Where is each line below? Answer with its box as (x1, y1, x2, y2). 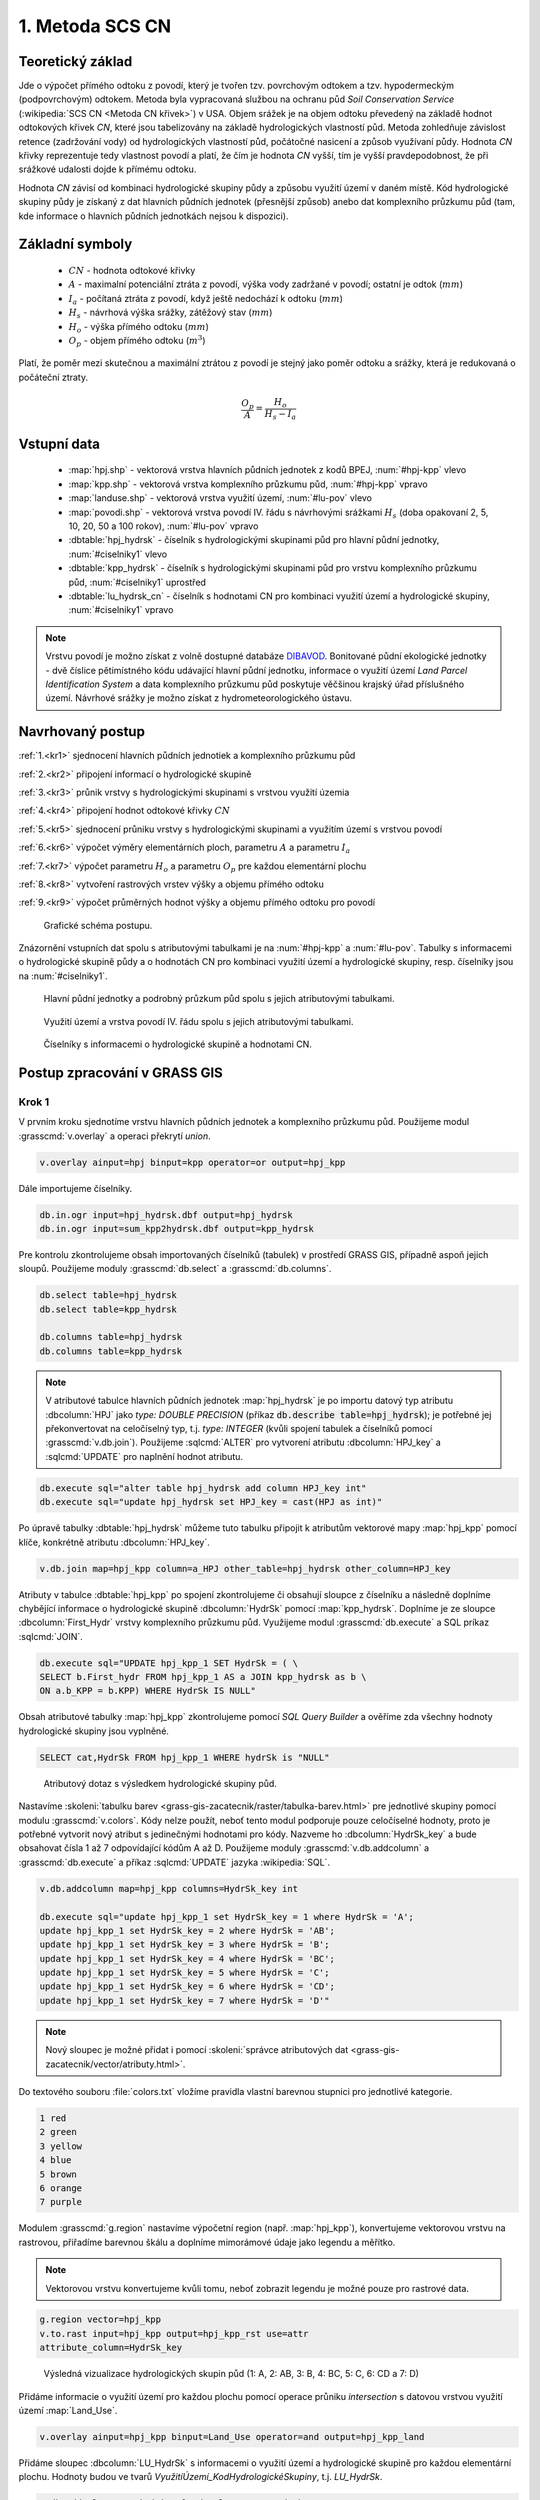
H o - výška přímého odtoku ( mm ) (68, 320, 209, 335)
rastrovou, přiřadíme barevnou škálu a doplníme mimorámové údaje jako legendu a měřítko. (18, 2236, 396, 2248)
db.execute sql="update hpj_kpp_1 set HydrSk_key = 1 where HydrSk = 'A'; (39, 1911, 415, 1922)
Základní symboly (18, 236, 133, 253)
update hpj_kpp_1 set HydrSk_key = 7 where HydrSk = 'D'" (39, 1995, 330, 2006)
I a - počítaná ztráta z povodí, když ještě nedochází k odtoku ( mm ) (68, 292, 344, 307)
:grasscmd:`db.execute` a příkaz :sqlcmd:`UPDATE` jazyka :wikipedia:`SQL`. (18, 1856, 330, 1868)
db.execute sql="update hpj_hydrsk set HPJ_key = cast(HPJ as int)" (39, 1496, 383, 1508)
